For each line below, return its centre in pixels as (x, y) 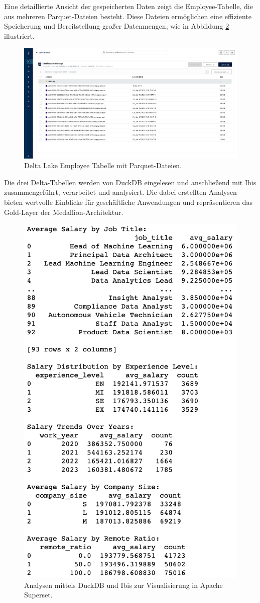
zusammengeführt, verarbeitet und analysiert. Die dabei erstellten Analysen (120, 192)
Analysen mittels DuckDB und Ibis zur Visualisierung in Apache (123, 585)
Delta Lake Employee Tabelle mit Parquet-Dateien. (103, 165)
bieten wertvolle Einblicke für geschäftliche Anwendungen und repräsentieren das (128, 202)
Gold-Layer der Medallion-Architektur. (64, 212)
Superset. (38, 595)
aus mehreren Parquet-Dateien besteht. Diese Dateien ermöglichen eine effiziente (128, 16)
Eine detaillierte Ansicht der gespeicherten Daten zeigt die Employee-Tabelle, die (128, 6)
